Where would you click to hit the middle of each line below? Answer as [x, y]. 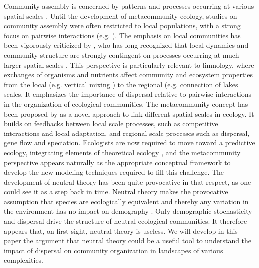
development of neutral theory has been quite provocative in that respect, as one [128, 182]
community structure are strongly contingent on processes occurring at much [122, 55]
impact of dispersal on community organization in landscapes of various [114, 250]
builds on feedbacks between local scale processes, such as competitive [111, 123]
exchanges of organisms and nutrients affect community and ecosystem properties [129, 74]
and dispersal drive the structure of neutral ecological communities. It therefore [126, 221]
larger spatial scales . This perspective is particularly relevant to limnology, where [129, 65]
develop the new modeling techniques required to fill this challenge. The [114, 172]
